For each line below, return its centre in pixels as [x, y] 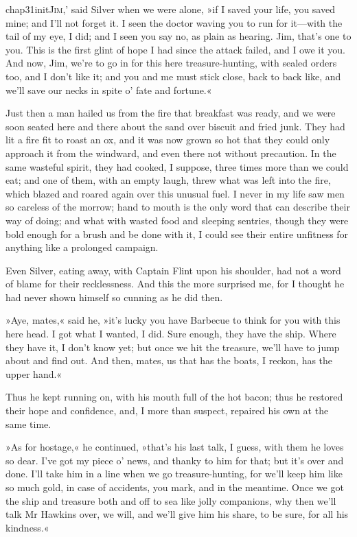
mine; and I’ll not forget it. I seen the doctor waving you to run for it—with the [174, 22]
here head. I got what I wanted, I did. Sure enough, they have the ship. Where [171, 334]
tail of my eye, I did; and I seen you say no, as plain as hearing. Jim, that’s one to [178, 36]
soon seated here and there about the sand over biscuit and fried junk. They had [175, 126]
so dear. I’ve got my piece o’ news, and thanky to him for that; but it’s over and [175, 460]
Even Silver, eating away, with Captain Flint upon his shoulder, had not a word [173, 270]
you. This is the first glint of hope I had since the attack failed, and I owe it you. [175, 49]
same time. [28, 423]
